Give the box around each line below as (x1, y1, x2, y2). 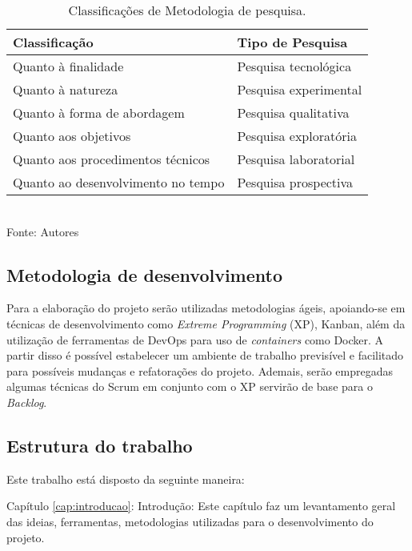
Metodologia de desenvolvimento (6, 262, 283, 287)
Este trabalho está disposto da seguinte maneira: (6, 470, 245, 487)
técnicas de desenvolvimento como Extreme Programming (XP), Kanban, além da (6, 315, 406, 332)
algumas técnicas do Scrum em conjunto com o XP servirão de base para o (6, 378, 373, 395)
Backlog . (6, 393, 47, 410)
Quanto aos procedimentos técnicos (13, 150, 210, 168)
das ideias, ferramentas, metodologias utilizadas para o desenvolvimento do (6, 513, 374, 529)
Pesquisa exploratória (237, 127, 357, 145)
